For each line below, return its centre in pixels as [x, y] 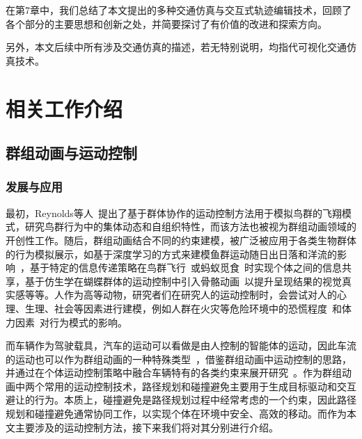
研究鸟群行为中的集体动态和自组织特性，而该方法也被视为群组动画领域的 [190, 226]
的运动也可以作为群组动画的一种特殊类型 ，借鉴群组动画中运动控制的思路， [179, 359]
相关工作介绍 [64, 108]
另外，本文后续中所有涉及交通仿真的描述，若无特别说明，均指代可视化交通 [176, 47]
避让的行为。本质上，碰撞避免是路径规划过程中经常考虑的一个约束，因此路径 [181, 400]
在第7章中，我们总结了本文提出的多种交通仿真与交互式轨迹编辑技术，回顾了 [179, 10]
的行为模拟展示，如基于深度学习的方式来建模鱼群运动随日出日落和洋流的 [171, 254]
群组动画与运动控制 [71, 153]
